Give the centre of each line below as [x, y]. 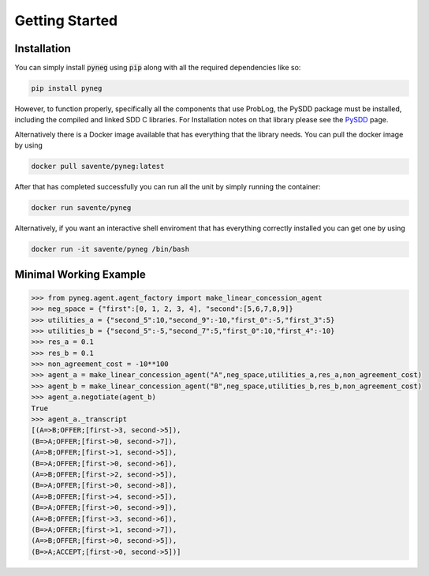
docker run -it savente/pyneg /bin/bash [110, 249]
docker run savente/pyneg [81, 208]
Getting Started [66, 21]
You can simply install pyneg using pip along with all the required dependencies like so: [158, 68]
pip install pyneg [67, 88]
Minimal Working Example [80, 274]
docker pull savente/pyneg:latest [98, 166]
